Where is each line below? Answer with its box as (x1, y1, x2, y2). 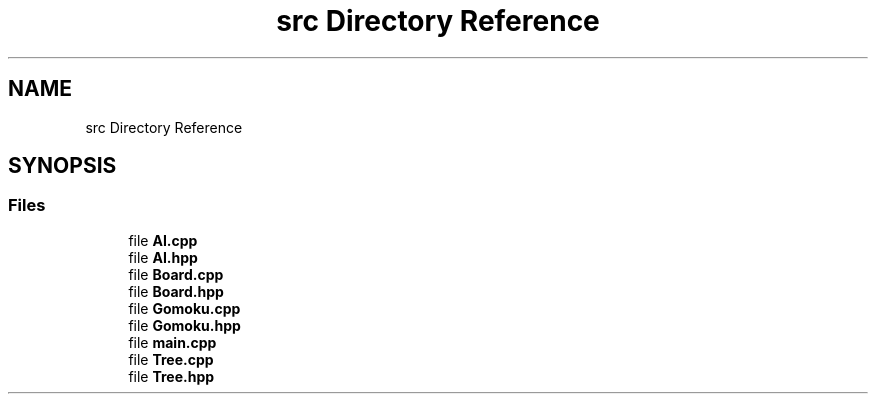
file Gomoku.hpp (128, 316, 241, 334)
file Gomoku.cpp (128, 299, 241, 317)
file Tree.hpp (128, 367, 215, 385)
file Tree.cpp (128, 350, 214, 368)
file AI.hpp (128, 248, 198, 266)
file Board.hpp (128, 282, 224, 300)
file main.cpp (128, 333, 217, 351)
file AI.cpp (128, 231, 198, 249)
